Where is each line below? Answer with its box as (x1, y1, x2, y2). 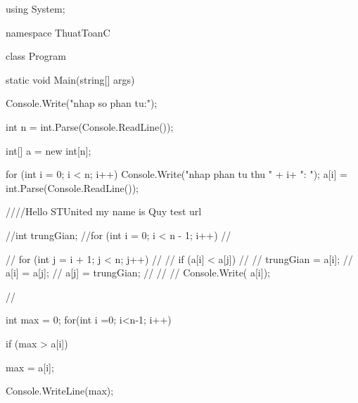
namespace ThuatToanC (6, 25, 110, 39)
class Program (6, 49, 66, 63)
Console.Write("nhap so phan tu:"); (6, 96, 158, 110)
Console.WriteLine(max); (6, 383, 114, 398)
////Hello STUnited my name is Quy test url (6, 204, 202, 219)
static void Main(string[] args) (6, 72, 135, 87)
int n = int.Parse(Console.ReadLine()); (6, 119, 174, 134)
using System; (6, 1, 65, 15)
